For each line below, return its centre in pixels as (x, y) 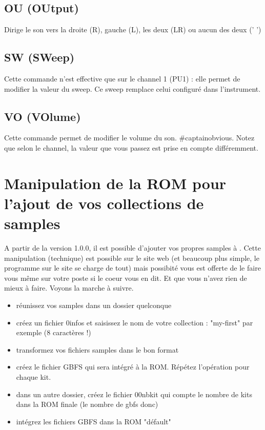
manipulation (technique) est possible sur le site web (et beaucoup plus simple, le (132, 258)
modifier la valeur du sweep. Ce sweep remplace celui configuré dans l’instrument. (132, 88)
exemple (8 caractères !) (54, 332)
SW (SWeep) (39, 57)
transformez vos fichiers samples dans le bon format (97, 349)
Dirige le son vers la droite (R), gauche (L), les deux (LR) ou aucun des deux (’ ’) (133, 29)
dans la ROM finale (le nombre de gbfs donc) (87, 404)
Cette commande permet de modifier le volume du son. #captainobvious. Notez (129, 138)
